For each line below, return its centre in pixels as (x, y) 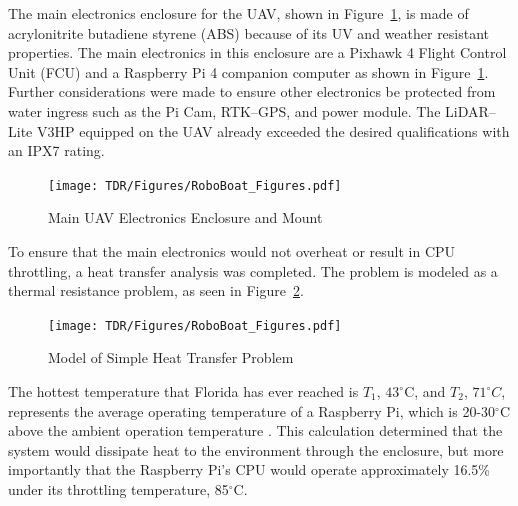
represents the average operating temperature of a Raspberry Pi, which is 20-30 (252, 410)
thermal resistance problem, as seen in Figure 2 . (156, 290)
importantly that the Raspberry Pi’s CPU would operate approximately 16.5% (249, 469)
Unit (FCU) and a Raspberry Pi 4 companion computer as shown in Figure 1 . (248, 71)
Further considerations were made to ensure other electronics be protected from (252, 91)
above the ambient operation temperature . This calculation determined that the (255, 430)
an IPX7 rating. (56, 150)
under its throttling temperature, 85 (118, 489)
